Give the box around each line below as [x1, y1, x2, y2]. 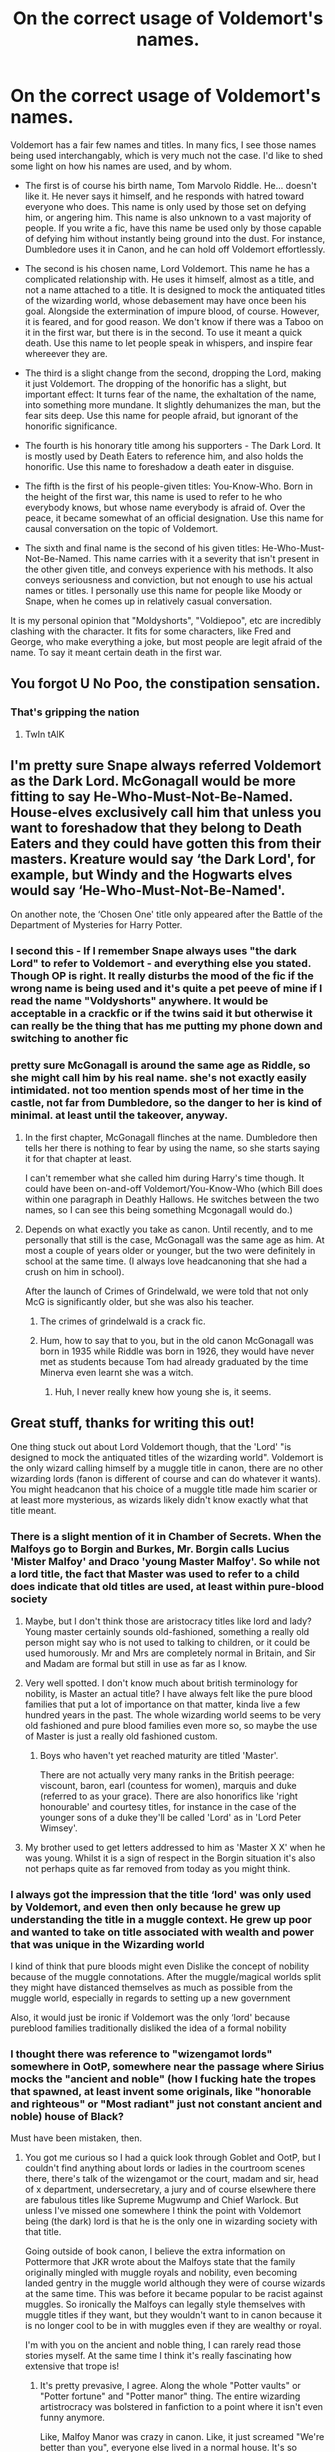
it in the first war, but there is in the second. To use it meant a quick [24, 326, 303, 338]
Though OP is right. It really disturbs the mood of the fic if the [10, 969, 314, 983]
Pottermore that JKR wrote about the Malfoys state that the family [24, 2256, 296, 2268]
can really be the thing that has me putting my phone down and [10, 1019, 323, 1033]
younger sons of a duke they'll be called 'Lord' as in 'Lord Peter [39, 1811, 302, 1823]
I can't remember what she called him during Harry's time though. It [24, 1172, 305, 1184]
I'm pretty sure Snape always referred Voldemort [10, 757, 322, 774]
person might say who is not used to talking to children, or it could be [24, 1636, 311, 1648]
